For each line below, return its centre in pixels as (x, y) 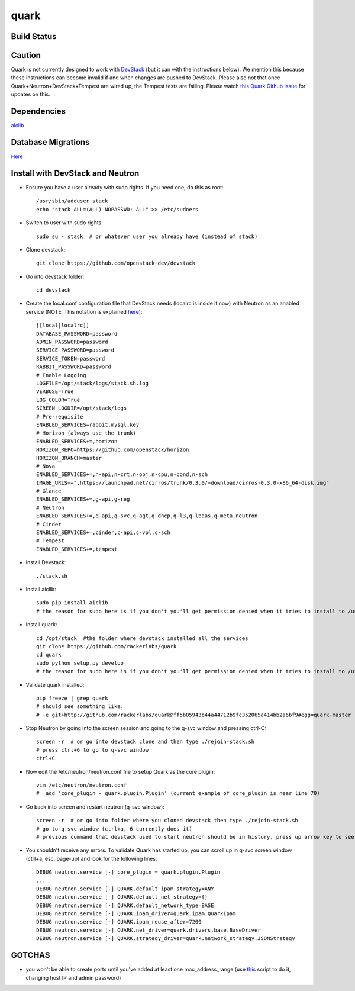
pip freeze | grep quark (72, 698)
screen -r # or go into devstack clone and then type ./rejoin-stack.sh (146, 742)
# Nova (46, 466)
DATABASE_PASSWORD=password (77, 334)
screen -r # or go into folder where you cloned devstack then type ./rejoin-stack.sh (167, 821)
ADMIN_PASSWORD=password (72, 342)
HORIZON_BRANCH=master (69, 458)
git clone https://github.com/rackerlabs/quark (106, 646)
